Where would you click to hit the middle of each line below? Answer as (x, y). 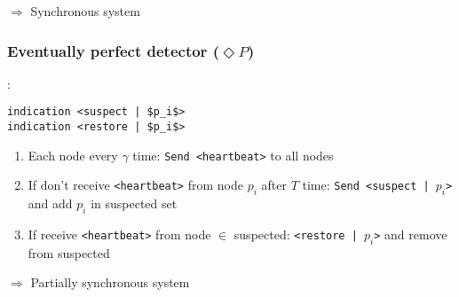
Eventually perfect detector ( (113, 50)
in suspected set (134, 203)
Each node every (73, 155)
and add (50, 203)
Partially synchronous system (110, 282)
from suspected (69, 252)
